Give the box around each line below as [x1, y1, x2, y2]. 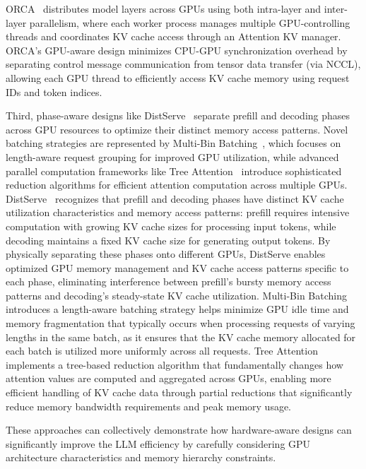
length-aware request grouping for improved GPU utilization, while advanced [6, 149, 339, 164]
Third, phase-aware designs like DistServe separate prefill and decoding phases [6, 108, 350, 123]
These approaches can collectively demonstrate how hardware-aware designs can [6, 422, 352, 437]
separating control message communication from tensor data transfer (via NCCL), [6, 57, 361, 71]
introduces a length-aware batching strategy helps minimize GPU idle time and [6, 302, 349, 316]
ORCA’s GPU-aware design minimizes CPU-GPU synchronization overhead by [6, 42, 348, 57]
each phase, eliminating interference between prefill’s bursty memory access [6, 274, 331, 289]
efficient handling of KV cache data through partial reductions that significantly [6, 385, 353, 400]
